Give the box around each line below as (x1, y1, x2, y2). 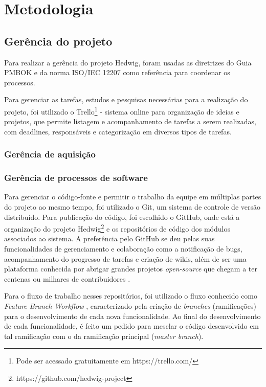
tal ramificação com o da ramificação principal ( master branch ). (4, 330, 204, 341)
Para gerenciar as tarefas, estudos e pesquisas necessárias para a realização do (4, 94, 248, 105)
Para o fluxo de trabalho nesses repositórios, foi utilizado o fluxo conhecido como (4, 290, 258, 301)
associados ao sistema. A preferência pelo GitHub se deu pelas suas (4, 233, 215, 244)
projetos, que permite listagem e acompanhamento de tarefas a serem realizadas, (4, 116, 256, 127)
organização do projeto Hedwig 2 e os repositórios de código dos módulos (4, 222, 230, 234)
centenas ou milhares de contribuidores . (4, 273, 130, 284)
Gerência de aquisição (4, 148, 96, 161)
